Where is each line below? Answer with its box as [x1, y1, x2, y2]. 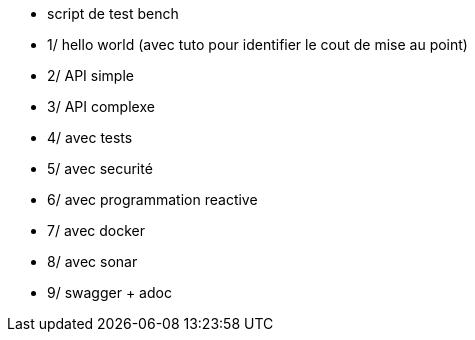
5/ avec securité [47, 160, 153, 177]
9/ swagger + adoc [47, 284, 172, 301]
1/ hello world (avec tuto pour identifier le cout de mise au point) [47, 36, 468, 53]
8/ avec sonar [47, 253, 138, 270]
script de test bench [47, 5, 179, 22]
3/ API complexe [47, 98, 155, 115]
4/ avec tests [47, 129, 133, 146]
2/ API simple [47, 67, 134, 84]
